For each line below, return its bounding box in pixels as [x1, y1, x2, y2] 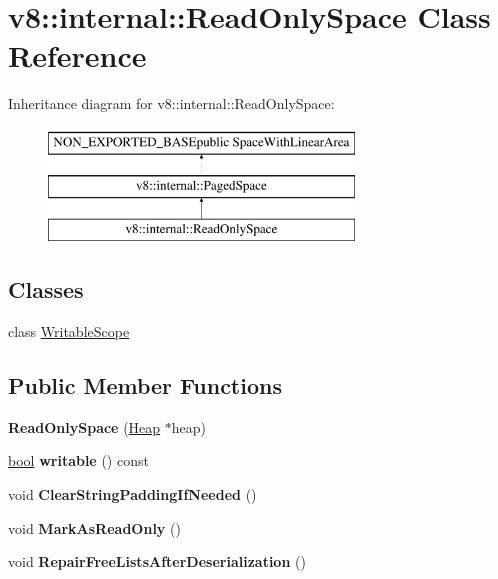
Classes [8, 274, 84, 305]
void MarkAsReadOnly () [8, 517, 181, 538]
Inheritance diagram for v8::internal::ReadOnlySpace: [8, 93, 335, 114]
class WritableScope [8, 321, 130, 342]
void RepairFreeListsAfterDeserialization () [8, 551, 306, 572]
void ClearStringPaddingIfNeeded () [8, 484, 257, 505]
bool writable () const [8, 450, 149, 471]
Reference [8, 35, 147, 76]
